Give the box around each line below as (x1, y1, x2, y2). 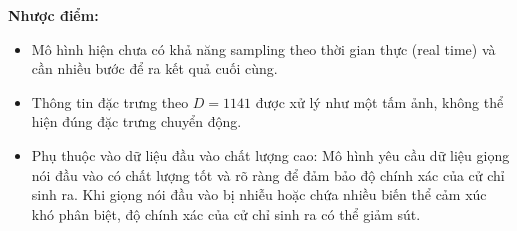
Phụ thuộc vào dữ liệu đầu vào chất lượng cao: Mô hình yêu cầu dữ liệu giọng (31, 144, 510, 165)
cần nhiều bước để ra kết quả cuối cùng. (31, 58, 278, 79)
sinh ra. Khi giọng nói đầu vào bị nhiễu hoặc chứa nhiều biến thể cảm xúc (31, 184, 487, 205)
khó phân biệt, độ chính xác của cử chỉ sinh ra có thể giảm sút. (31, 203, 421, 224)
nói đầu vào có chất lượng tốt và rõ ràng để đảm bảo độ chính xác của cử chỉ (31, 164, 505, 185)
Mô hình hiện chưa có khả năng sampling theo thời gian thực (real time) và (31, 38, 496, 59)
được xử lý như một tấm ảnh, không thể (255, 91, 504, 112)
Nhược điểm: (8, 5, 99, 25)
